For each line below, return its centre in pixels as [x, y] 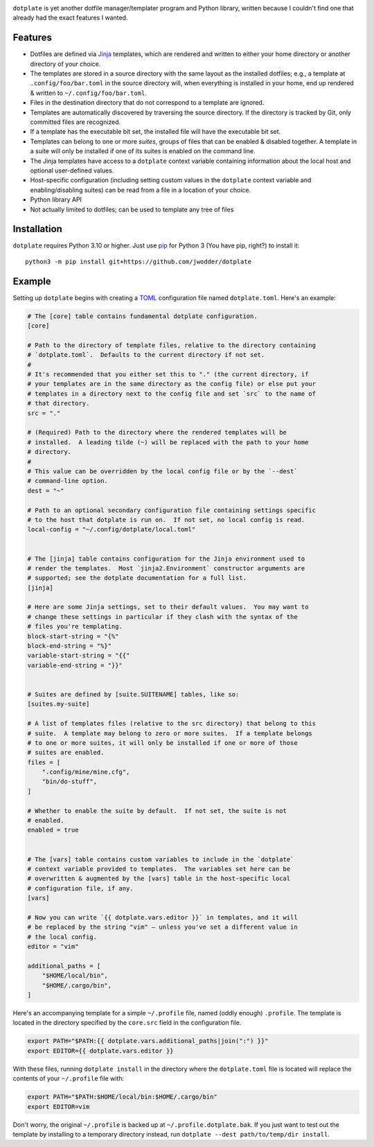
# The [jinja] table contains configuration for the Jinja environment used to [166, 559]
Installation [37, 229]
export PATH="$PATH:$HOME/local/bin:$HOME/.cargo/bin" [122, 1097]
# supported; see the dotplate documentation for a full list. [137, 578]
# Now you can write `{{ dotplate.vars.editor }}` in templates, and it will [162, 917]
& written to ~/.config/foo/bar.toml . [88, 93]
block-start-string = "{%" [73, 636]
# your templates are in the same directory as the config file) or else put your [172, 384]
